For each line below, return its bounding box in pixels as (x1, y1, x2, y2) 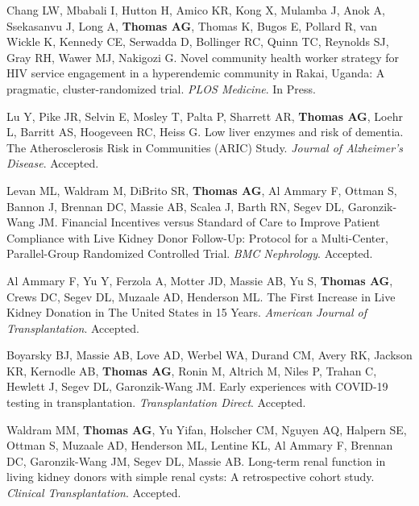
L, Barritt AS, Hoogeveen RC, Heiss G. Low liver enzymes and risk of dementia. (6, 123, 404, 140)
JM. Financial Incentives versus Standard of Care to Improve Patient (38, 214, 380, 230)
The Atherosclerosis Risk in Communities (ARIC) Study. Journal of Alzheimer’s (6, 139, 404, 156)
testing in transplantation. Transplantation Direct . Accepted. (6, 394, 306, 411)
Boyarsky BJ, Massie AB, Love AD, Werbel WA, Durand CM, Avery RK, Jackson (6, 346, 413, 363)
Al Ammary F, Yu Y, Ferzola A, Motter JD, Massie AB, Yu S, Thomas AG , (6, 272, 393, 288)
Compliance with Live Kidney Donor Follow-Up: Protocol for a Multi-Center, (6, 229, 388, 246)
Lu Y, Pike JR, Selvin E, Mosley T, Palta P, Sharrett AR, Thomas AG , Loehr (6, 107, 403, 124)
